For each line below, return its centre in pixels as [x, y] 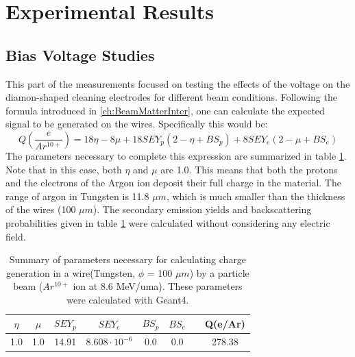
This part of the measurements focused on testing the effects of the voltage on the [178, 83]
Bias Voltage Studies [80, 54]
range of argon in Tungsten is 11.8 [77, 196]
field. [16, 236]
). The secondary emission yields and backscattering [202, 209]
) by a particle [219, 272]
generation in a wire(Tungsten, [70, 272]
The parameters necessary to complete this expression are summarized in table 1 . [176, 155]
